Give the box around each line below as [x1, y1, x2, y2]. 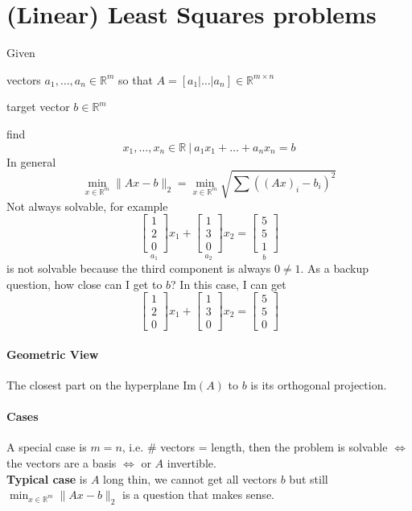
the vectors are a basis [6, 455, 117, 472]
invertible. [167, 455, 216, 472]
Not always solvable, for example [6, 197, 168, 214]
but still [289, 470, 328, 487]
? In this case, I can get [171, 275, 286, 292]
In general [6, 153, 56, 170]
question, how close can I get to [6, 275, 163, 292]
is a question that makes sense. [122, 486, 274, 503]
